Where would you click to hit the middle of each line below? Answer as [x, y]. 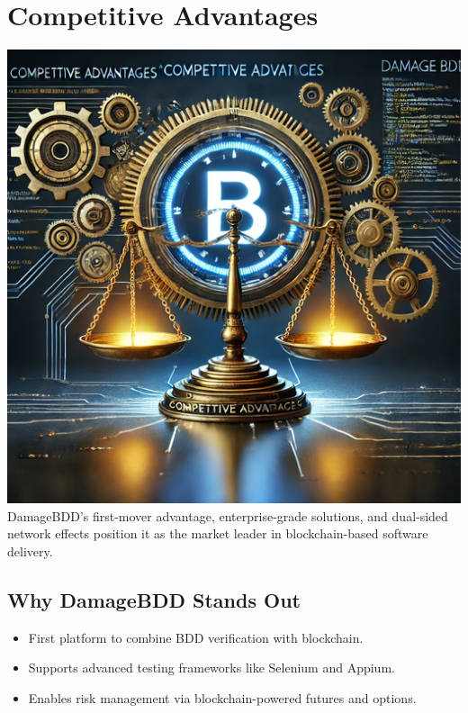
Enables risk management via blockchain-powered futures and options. [222, 697]
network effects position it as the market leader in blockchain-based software [218, 533]
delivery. [30, 551]
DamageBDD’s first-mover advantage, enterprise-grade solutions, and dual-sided [228, 515]
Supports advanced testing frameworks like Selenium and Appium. [211, 668]
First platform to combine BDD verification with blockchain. [196, 637]
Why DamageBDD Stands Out [154, 599]
